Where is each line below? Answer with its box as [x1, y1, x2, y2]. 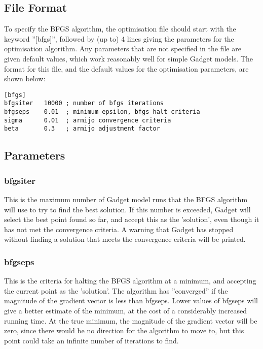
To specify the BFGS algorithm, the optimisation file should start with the [4, 23, 236, 34]
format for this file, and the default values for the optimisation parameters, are [4, 63, 249, 74]
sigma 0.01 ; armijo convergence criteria [4, 116, 171, 124]
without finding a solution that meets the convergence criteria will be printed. [4, 234, 246, 244]
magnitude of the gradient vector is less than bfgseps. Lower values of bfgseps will [4, 295, 258, 306]
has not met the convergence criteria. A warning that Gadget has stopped [4, 224, 234, 234]
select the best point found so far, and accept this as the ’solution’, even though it [4, 214, 259, 225]
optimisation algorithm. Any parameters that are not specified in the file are [4, 43, 241, 54]
